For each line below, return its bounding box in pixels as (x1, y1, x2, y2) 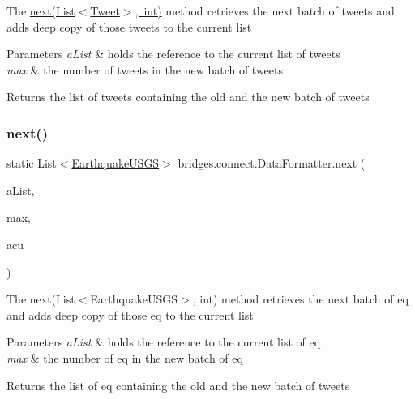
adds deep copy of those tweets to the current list (6, 18, 252, 35)
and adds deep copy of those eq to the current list (6, 306, 254, 323)
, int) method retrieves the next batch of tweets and (135, 2, 395, 19)
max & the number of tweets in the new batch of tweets (6, 61, 284, 78)
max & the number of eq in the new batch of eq (6, 349, 243, 366)
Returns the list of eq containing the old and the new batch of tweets (6, 376, 350, 393)
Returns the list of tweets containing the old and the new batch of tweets (6, 88, 370, 105)
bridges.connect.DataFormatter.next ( (178, 155, 366, 172)
